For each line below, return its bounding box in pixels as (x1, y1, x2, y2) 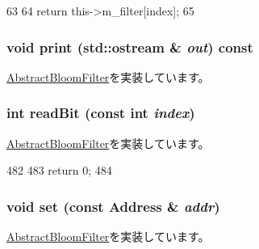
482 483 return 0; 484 (6, 162, 112, 179)
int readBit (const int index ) (6, 103, 195, 123)
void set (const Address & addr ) (6, 196, 220, 216)
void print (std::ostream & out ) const (6, 36, 253, 57)
